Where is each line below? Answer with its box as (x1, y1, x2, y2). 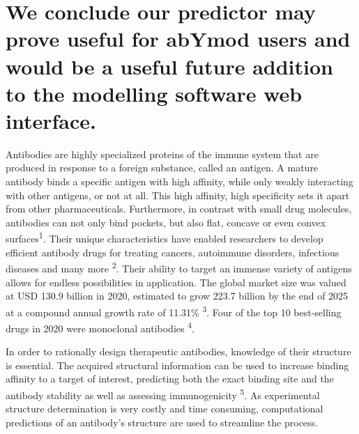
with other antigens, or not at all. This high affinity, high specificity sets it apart (6, 187, 350, 202)
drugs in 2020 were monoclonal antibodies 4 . (6, 318, 194, 335)
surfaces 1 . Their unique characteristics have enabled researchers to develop (6, 229, 323, 246)
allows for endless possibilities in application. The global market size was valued (6, 274, 346, 289)
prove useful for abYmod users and (6, 24, 351, 53)
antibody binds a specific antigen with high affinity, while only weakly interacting (6, 174, 353, 189)
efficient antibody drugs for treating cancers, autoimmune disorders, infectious (6, 245, 339, 259)
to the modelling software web (6, 79, 303, 107)
